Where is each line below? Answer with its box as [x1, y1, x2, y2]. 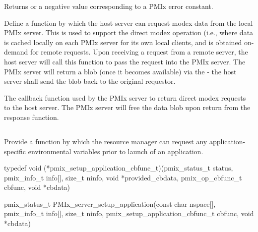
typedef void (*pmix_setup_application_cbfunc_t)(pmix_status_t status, [4, 163, 233, 173]
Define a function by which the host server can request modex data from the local [4, 17, 253, 28]
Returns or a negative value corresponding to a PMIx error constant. [4, 1, 213, 11]
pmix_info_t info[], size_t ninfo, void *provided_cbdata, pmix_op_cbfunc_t [4, 172, 242, 182]
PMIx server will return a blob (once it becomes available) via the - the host [4, 66, 237, 76]
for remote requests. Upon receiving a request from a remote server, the [30, 47, 248, 57]
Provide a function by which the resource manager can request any [4, 136, 207, 146]
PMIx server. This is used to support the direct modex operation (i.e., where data [4, 27, 254, 38]
